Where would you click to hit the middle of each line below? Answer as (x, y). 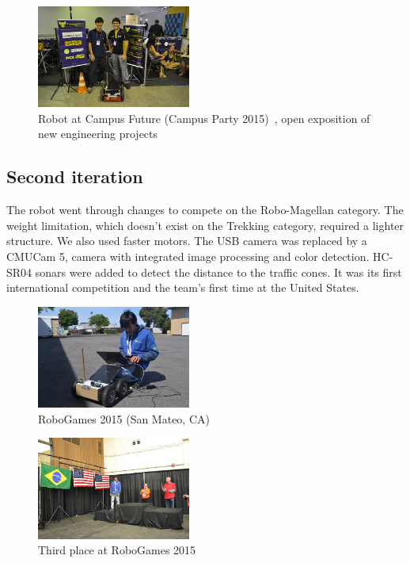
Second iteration (75, 176)
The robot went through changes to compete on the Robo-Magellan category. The (205, 210)
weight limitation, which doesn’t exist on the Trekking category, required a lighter (205, 225)
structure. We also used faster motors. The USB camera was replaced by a (187, 241)
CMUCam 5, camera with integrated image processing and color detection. (188, 257)
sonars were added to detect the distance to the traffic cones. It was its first (218, 272)
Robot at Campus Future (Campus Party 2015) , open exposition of (204, 118)
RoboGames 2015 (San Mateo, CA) (124, 418)
